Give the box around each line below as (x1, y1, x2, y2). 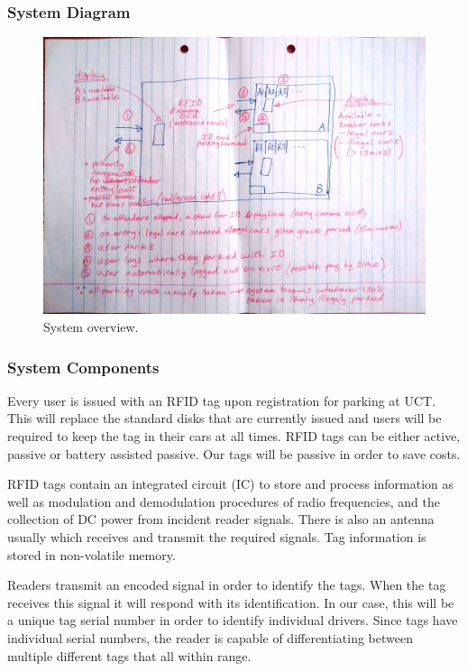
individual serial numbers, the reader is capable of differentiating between (7, 628, 414, 647)
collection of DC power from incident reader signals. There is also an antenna (7, 510, 435, 529)
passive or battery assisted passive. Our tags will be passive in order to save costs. (7, 444, 461, 463)
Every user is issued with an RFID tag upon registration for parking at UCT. (7, 391, 436, 409)
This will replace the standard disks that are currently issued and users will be (7, 409, 442, 427)
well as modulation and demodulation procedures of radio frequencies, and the (7, 492, 440, 510)
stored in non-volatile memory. (7, 545, 176, 564)
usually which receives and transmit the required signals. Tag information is (7, 528, 426, 547)
